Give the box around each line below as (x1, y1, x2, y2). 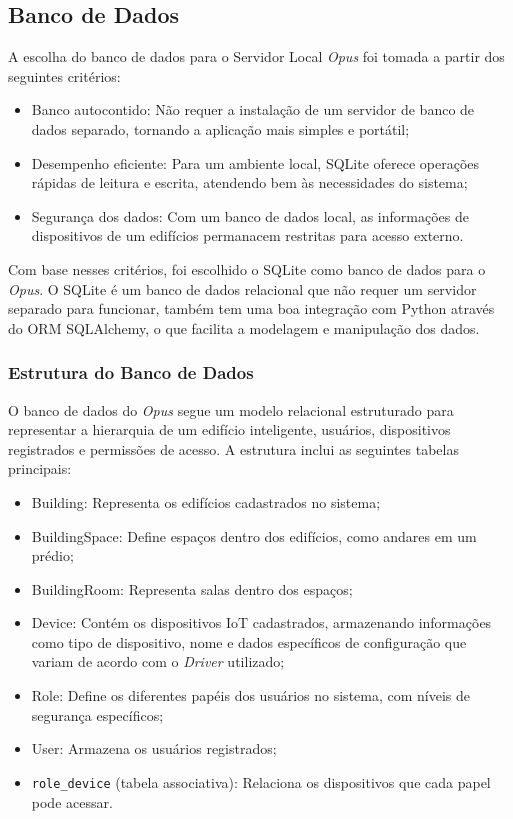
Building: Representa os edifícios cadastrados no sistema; (31, 491, 381, 512)
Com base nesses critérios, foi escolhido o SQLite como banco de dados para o (8, 258, 486, 279)
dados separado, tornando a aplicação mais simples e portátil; (31, 118, 410, 139)
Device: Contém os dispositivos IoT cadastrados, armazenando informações (31, 612, 492, 633)
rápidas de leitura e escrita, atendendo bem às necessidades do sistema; (31, 172, 468, 193)
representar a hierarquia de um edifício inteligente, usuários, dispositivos (8, 419, 451, 440)
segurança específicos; (31, 704, 164, 725)
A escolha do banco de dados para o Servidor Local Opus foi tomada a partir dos (8, 46, 505, 67)
